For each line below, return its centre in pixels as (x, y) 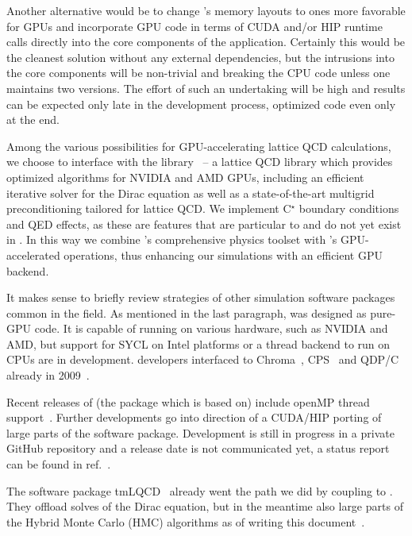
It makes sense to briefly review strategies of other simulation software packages (201, 297)
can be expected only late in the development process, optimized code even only (201, 104)
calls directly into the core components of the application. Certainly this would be (206, 42)
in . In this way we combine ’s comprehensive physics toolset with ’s (172, 239)
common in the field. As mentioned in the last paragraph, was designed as (187, 312)
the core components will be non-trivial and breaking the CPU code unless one (198, 73)
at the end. (33, 120)
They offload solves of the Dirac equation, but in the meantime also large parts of (205, 506)
